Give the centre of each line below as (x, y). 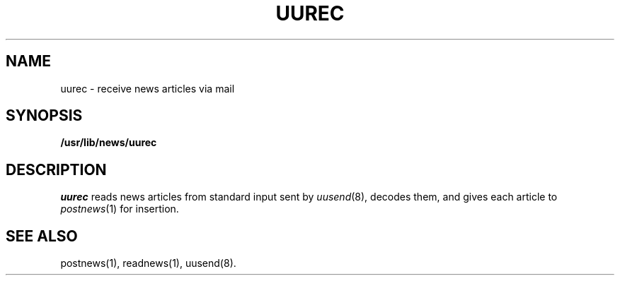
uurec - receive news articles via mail (148, 88)
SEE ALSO (42, 236)
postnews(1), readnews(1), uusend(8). (148, 263)
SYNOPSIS (44, 116)
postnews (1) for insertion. (120, 209)
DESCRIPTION (56, 169)
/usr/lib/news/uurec (109, 143)
